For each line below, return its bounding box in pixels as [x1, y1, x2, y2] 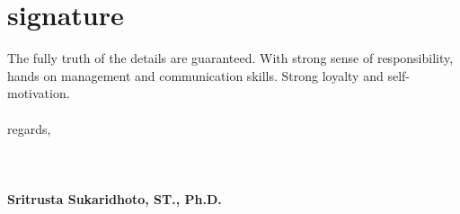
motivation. [7, 84, 70, 103]
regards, [7, 119, 51, 138]
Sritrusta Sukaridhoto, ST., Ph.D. [7, 189, 222, 208]
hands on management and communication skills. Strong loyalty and [7, 66, 384, 85]
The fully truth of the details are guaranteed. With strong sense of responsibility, [7, 49, 454, 67]
